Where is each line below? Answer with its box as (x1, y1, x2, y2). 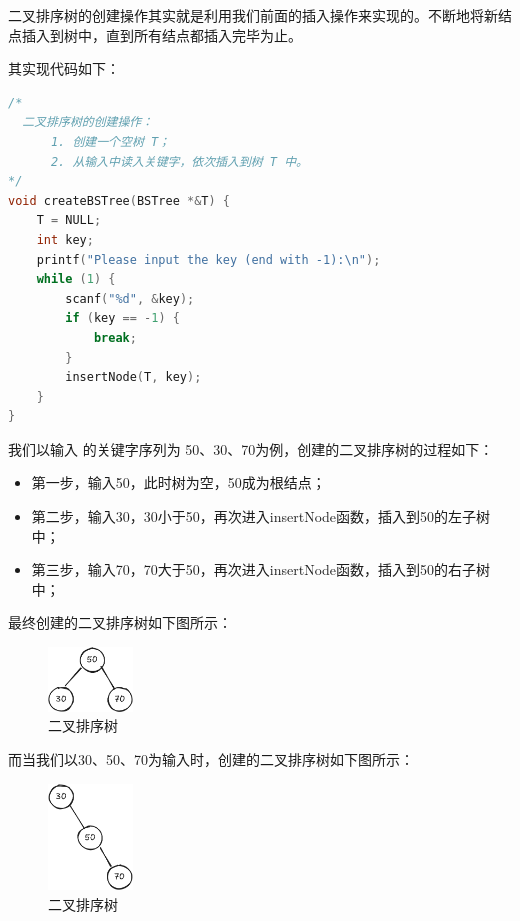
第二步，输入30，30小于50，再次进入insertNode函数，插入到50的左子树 (31, 506, 491, 527)
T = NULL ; (36, 213, 102, 228)
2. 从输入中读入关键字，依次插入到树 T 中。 (50, 154, 308, 169)
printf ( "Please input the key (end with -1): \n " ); (36, 252, 381, 267)
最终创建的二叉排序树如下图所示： (8, 612, 232, 633)
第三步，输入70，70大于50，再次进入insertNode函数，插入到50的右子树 (31, 559, 491, 580)
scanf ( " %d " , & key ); (65, 291, 195, 306)
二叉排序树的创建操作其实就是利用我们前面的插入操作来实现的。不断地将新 (8, 5, 498, 25)
